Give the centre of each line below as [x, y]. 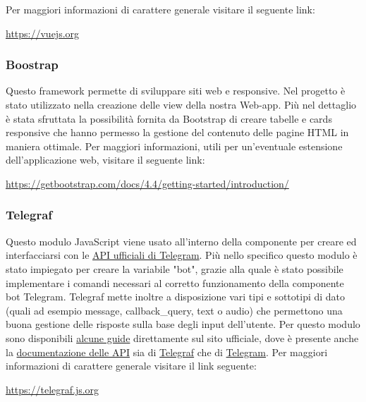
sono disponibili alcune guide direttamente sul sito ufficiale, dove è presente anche [182, 337]
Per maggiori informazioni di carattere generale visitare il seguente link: [160, 9]
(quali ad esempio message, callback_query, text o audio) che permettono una [174, 310]
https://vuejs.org [43, 33]
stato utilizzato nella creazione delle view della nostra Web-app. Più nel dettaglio [181, 104]
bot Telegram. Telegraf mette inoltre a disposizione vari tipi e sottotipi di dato [176, 297]
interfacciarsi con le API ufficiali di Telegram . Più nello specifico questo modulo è [182, 255]
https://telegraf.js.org [53, 389]
